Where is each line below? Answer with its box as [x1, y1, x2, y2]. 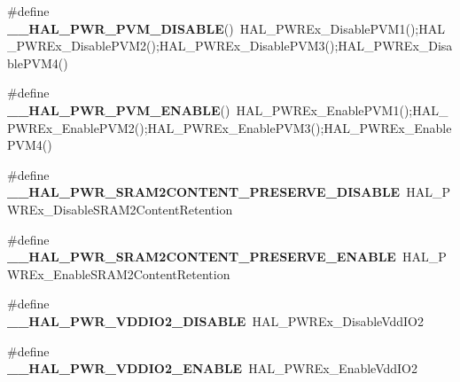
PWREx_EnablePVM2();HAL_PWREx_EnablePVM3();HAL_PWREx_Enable [7, 118, 452, 136]
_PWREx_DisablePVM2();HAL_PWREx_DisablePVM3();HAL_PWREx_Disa [7, 36, 453, 55]
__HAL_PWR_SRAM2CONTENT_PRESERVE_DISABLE [7, 183, 401, 201]
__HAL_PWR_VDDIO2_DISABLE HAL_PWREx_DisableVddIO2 [7, 311, 425, 330]
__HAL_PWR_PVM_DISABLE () [7, 19, 234, 37]
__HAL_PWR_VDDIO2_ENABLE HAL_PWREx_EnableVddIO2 [7, 359, 418, 378]
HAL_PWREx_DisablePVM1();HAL [239, 19, 445, 37]
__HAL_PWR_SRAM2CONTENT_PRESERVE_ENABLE [7, 247, 396, 266]
